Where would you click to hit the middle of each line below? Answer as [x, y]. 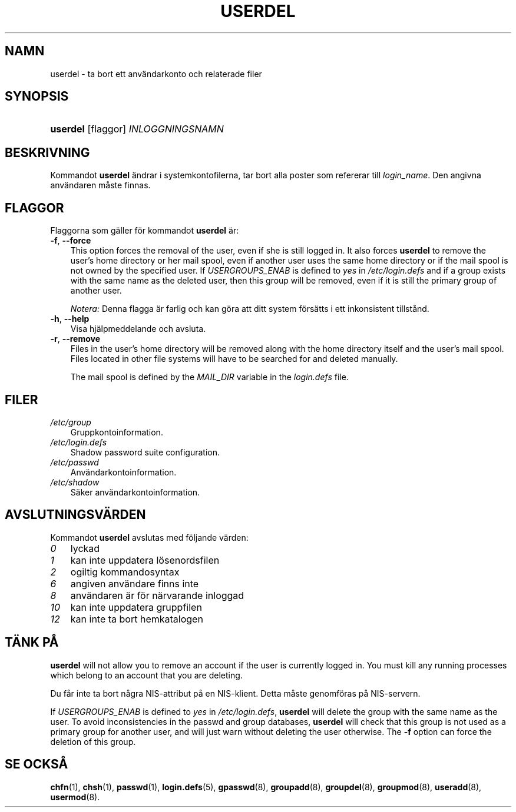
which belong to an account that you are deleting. [146, 675]
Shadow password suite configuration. [145, 452]
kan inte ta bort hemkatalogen [137, 619]
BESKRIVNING [47, 152]
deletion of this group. [93, 741]
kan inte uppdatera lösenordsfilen [145, 560]
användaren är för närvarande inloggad [157, 595]
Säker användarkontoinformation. [135, 492]
